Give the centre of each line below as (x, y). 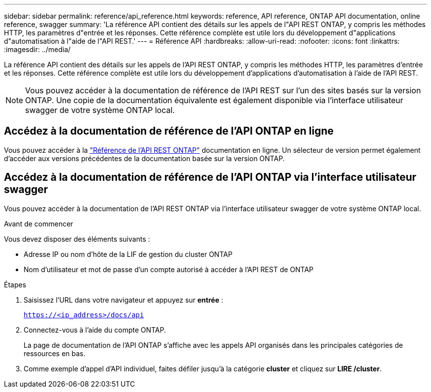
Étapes (15, 284)
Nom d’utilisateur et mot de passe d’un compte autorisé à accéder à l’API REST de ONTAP (169, 269)
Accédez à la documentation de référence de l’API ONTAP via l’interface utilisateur (210, 177)
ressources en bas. (55, 353)
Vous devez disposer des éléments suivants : (77, 239)
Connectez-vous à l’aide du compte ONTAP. (95, 330)
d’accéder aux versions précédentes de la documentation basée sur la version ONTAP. (144, 158)
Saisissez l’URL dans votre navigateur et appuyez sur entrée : (123, 300)
